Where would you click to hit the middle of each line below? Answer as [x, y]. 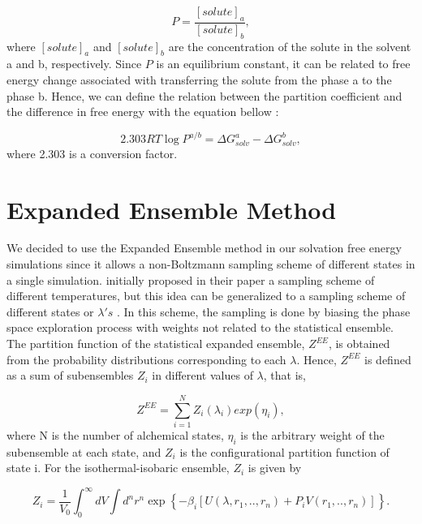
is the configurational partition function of [284, 451]
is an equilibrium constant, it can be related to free [283, 64]
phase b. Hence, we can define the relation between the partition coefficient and [205, 95]
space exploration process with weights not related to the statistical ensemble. [200, 327]
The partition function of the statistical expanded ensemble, [156, 344]
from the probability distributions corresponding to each [146, 359]
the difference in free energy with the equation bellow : [143, 112]
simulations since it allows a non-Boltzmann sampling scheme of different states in [211, 264]
